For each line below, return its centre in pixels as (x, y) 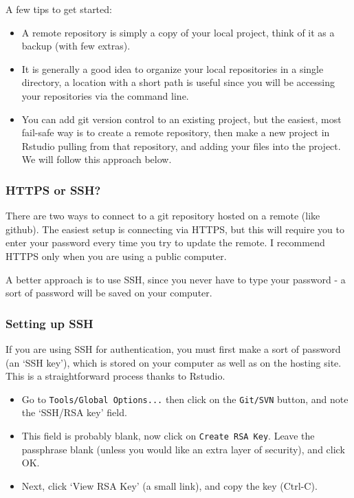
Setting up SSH (49, 323)
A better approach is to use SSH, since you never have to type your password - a (176, 279)
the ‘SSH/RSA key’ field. (74, 412)
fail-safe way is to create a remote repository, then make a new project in (176, 132)
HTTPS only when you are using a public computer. (116, 256)
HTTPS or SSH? (53, 190)
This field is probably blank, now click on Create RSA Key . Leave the (168, 435)
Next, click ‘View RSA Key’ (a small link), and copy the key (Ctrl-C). (169, 485)
